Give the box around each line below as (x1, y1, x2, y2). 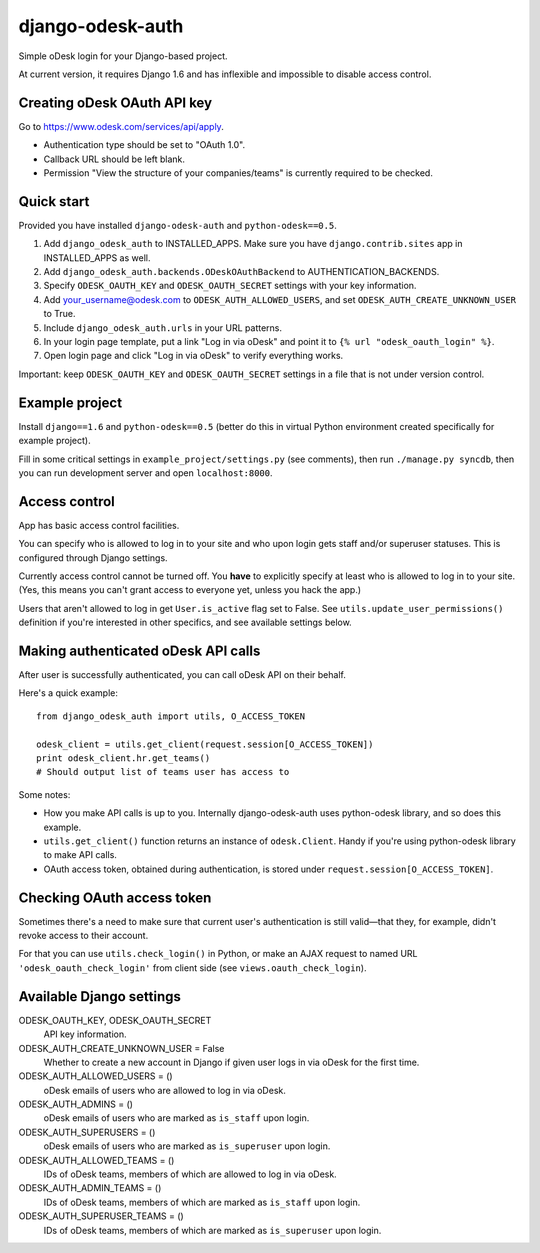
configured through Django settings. (18, 551, 169, 564)
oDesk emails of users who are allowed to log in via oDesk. (43, 1084, 287, 1096)
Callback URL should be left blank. (43, 153, 185, 165)
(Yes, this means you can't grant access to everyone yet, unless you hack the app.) (18, 584, 362, 596)
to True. (43, 308, 76, 320)
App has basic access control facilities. (18, 519, 180, 531)
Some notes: (18, 788, 71, 800)
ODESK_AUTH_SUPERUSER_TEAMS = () (18, 1210, 184, 1222)
